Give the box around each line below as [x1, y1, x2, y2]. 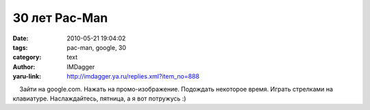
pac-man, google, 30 [66, 43, 127, 51]
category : [12, 53, 42, 61]
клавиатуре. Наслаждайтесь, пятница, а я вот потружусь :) [12, 94, 186, 102]
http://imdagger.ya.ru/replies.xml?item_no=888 [66, 72, 200, 81]
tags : [12, 43, 28, 51]
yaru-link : [12, 72, 41, 81]
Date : [12, 34, 29, 42]
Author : [12, 62, 36, 71]
